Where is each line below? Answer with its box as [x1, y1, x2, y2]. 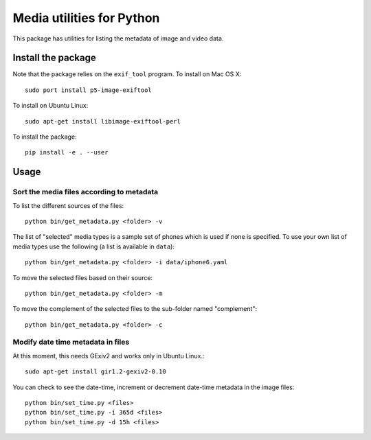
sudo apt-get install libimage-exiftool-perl [25, 117, 181, 125]
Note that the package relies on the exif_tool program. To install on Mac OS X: [12, 70, 242, 78]
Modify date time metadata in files [12, 337, 130, 347]
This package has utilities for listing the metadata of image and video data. [12, 34, 224, 43]
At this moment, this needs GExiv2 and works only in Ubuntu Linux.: [12, 351, 205, 360]
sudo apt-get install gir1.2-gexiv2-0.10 [25, 368, 166, 375]
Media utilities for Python [12, 10, 160, 25]
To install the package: [12, 132, 77, 141]
